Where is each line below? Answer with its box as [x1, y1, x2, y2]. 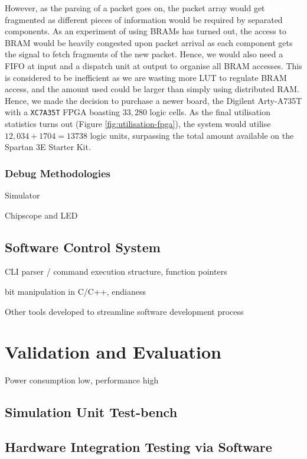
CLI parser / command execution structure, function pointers [5, 265, 227, 278]
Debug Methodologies [5, 165, 110, 180]
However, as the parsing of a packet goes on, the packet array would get [5, 2, 265, 14]
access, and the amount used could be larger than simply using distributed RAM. [5, 83, 299, 95]
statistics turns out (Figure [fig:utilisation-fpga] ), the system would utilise [5, 118, 271, 129]
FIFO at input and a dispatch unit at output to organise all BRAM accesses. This [5, 59, 302, 71]
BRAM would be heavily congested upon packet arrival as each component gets [5, 36, 293, 48]
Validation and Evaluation [5, 340, 221, 364]
